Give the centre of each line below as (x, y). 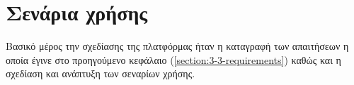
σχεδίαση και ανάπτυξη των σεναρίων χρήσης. (101, 73)
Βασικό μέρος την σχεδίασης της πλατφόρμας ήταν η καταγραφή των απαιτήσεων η (177, 46)
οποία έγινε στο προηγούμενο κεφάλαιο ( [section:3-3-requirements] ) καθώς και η (173, 59)
